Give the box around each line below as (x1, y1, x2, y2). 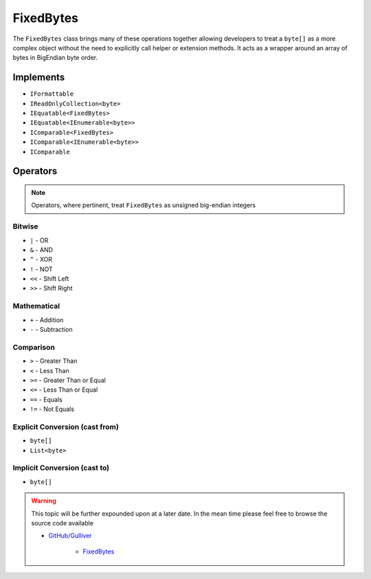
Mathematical (12, 302, 60, 311)
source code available (31, 518, 94, 527)
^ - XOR (30, 255, 53, 264)
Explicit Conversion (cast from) (12, 422, 120, 432)
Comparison (12, 342, 55, 352)
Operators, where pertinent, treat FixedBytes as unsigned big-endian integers (31, 201, 256, 209)
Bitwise (12, 222, 38, 231)
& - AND (30, 245, 54, 254)
